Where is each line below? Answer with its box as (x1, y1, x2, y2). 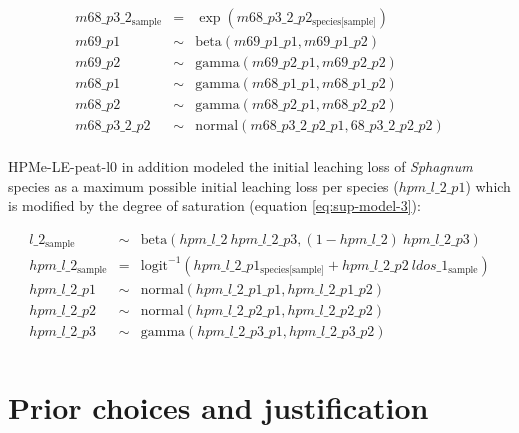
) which (465, 175, 511, 196)
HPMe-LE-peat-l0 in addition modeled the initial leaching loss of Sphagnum (8, 156, 473, 177)
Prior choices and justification (8, 386, 429, 427)
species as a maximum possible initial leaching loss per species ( (8, 175, 399, 196)
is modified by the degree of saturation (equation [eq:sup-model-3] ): (8, 195, 421, 216)
